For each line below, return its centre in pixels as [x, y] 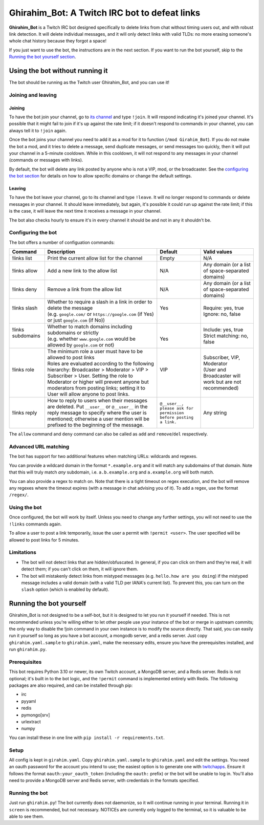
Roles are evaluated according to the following [100, 364]
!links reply [25, 413]
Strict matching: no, [226, 336]
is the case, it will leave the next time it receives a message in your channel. [85, 211]
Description [61, 252]
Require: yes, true [223, 308]
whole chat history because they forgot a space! [58, 41]
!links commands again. [35, 524]
